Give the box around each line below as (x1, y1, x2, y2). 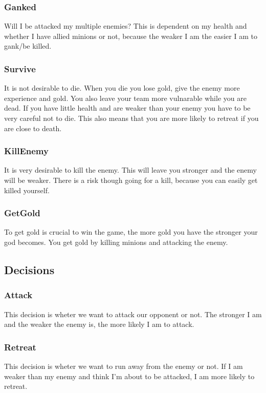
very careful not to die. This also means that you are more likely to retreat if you (4, 113, 259, 123)
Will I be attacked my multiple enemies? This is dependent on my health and (4, 20, 247, 31)
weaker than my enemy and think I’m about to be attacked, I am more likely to (4, 370, 255, 381)
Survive (4, 62, 36, 75)
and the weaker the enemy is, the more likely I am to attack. (4, 319, 194, 329)
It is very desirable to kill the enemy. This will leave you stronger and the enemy (4, 164, 257, 175)
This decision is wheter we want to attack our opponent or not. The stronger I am (4, 308, 262, 319)
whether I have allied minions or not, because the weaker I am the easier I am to (4, 30, 257, 41)
